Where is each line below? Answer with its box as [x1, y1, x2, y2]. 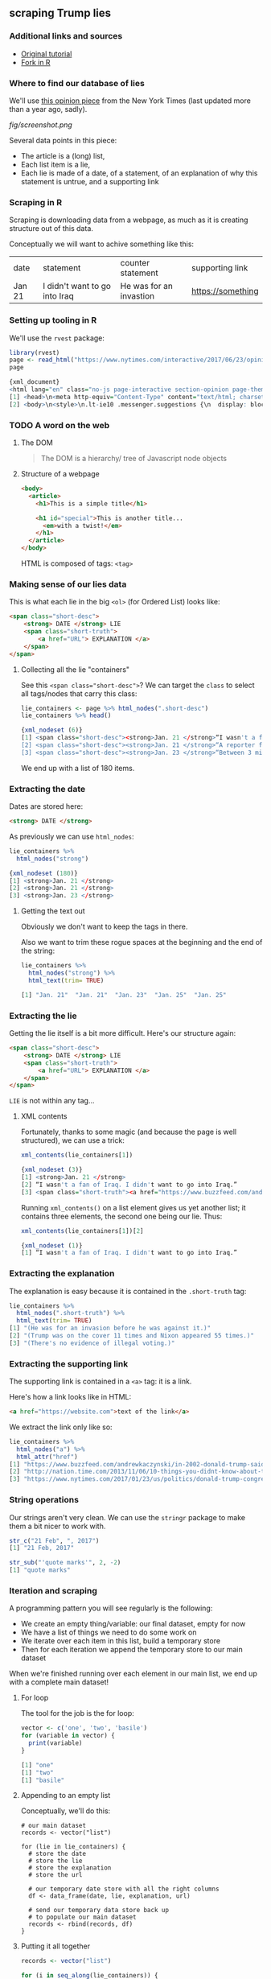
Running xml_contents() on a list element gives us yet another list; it [20, 1202, 246, 1212]
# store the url [28, 1871, 83, 1879]
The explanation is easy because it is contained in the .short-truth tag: [9, 1286, 247, 1296]
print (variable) [28, 1739, 83, 1747]
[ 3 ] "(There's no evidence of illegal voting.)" [9, 1339, 175, 1347]
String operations [9, 1495, 80, 1506]
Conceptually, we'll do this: [20, 1806, 111, 1816]
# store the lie [28, 1857, 83, 1866]
